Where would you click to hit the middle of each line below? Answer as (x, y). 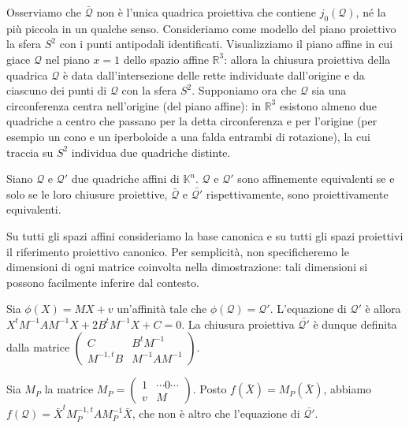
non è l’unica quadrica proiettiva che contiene (206, 12)
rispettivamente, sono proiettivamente (297, 194)
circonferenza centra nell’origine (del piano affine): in (134, 105)
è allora (383, 309)
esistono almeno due (328, 105)
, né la (371, 12)
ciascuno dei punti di (57, 90)
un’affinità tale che (162, 309)
